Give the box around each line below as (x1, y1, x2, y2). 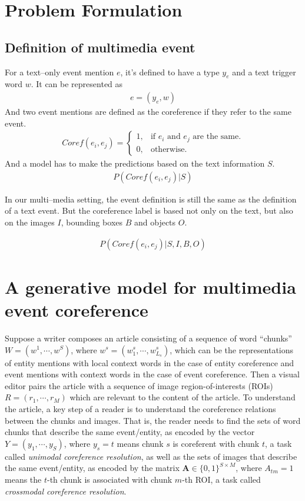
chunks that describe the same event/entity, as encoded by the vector (5, 426, 255, 438)
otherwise (150, 145, 185, 154)
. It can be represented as (31, 78, 123, 90)
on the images (5, 216, 55, 228)
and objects (134, 216, 176, 228)
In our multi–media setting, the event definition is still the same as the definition (5, 193, 297, 205)
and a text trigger (232, 65, 296, 78)
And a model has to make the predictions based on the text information (5, 157, 265, 170)
